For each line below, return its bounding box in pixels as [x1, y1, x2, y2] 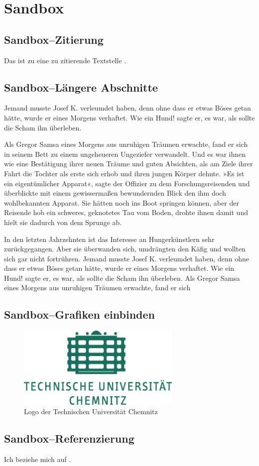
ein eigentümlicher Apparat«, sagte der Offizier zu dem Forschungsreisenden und [4, 178, 250, 188]
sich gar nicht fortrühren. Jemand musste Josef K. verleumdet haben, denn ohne [4, 253, 250, 263]
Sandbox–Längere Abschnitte [4, 79, 158, 95]
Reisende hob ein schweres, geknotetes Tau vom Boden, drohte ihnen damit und [4, 207, 248, 218]
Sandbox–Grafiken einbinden [4, 307, 155, 322]
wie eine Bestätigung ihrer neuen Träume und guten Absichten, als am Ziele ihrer [4, 158, 253, 169]
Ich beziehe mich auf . [4, 454, 71, 465]
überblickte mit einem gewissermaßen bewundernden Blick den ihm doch [4, 188, 226, 198]
